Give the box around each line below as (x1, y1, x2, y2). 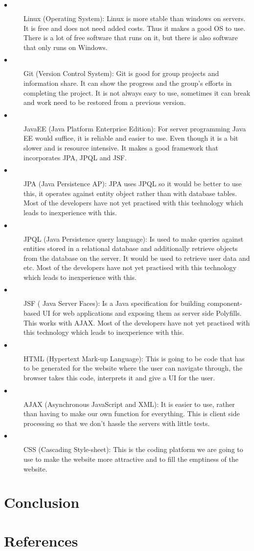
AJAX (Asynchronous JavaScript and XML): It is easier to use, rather (23, 399, 235, 409)
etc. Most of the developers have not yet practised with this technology (23, 262, 237, 273)
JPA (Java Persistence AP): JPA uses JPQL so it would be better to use (23, 178, 242, 189)
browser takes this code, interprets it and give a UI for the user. (23, 373, 215, 383)
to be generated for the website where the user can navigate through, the (23, 363, 243, 373)
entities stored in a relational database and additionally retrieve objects (23, 243, 238, 253)
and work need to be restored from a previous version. (23, 97, 186, 107)
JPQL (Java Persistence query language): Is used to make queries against (23, 233, 244, 244)
